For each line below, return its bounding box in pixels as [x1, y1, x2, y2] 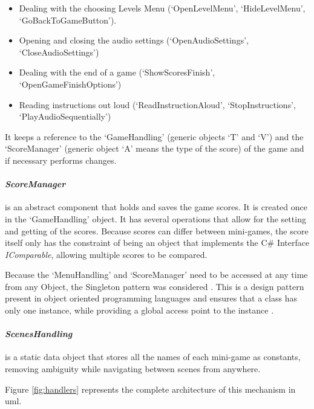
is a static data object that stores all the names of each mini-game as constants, [5, 350, 301, 363]
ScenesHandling [5, 327, 73, 340]
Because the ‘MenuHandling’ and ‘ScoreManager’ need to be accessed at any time [5, 268, 308, 281]
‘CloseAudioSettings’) [19, 45, 99, 58]
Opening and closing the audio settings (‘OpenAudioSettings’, [19, 34, 249, 47]
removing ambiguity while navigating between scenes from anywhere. [5, 362, 261, 375]
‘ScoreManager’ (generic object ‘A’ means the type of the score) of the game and [5, 142, 304, 155]
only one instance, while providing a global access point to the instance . [5, 304, 274, 317]
